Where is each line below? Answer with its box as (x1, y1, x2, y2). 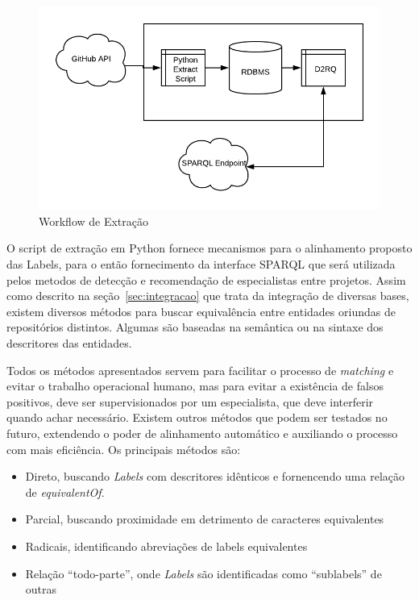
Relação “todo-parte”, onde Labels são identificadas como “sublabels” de (25, 565, 382, 581)
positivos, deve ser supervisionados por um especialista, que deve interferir (6, 393, 374, 410)
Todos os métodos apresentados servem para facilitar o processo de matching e (6, 361, 394, 378)
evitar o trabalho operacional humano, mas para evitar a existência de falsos (6, 377, 384, 394)
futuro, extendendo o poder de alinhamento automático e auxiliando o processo (6, 424, 398, 441)
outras (25, 581, 57, 598)
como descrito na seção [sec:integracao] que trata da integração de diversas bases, (6, 287, 409, 304)
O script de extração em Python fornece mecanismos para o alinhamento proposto (6, 240, 413, 256)
